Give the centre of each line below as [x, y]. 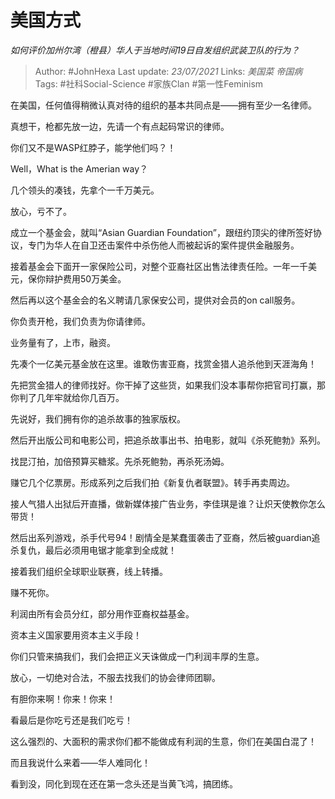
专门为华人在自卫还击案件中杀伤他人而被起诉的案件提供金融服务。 [163, 245]
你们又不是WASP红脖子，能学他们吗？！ [93, 147]
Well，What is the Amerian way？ [79, 168]
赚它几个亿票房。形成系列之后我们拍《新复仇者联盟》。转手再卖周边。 [152, 482]
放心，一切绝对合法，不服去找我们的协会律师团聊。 [115, 677]
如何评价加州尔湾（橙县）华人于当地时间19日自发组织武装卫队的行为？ [155, 50]
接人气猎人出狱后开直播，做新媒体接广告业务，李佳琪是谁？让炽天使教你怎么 [168, 503]
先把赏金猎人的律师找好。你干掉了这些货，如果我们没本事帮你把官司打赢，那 [168, 385]
